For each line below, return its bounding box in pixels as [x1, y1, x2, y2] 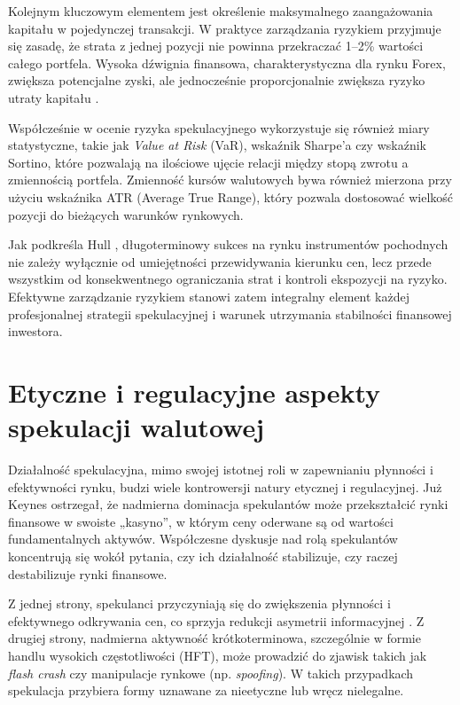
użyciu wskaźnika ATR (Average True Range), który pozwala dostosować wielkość [8, 187, 454, 206]
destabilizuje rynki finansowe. [8, 564, 168, 583]
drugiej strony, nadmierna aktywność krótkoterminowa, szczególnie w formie [8, 629, 421, 647]
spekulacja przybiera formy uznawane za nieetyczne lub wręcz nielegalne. [8, 681, 404, 700]
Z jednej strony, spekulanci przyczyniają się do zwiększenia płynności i [8, 594, 391, 613]
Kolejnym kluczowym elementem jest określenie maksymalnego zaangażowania [8, 2, 433, 20]
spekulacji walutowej [8, 409, 265, 445]
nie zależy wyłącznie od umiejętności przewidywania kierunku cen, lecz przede [8, 252, 432, 270]
